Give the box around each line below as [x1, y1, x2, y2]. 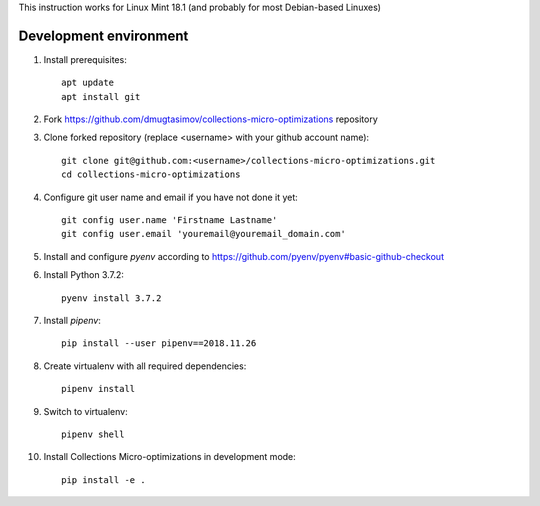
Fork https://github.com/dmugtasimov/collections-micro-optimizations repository [43, 113, 379, 125]
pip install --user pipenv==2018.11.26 [61, 338, 257, 349]
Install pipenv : [43, 314, 102, 326]
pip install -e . [61, 474, 146, 485]
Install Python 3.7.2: [43, 269, 125, 281]
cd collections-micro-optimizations [61, 169, 241, 180]
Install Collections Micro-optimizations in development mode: [43, 451, 297, 463]
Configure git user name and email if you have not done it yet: [43, 191, 299, 203]
